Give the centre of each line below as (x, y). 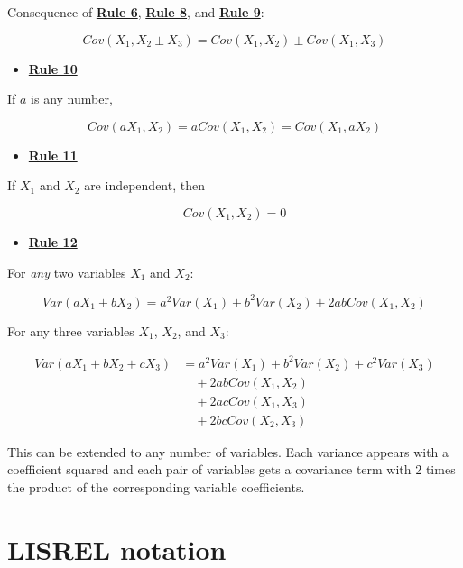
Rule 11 (53, 155)
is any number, (72, 99)
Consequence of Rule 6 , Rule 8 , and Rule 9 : (136, 12)
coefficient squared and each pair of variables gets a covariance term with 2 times (231, 469)
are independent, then (144, 185)
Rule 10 (53, 68)
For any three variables (71, 330)
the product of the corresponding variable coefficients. (156, 487)
